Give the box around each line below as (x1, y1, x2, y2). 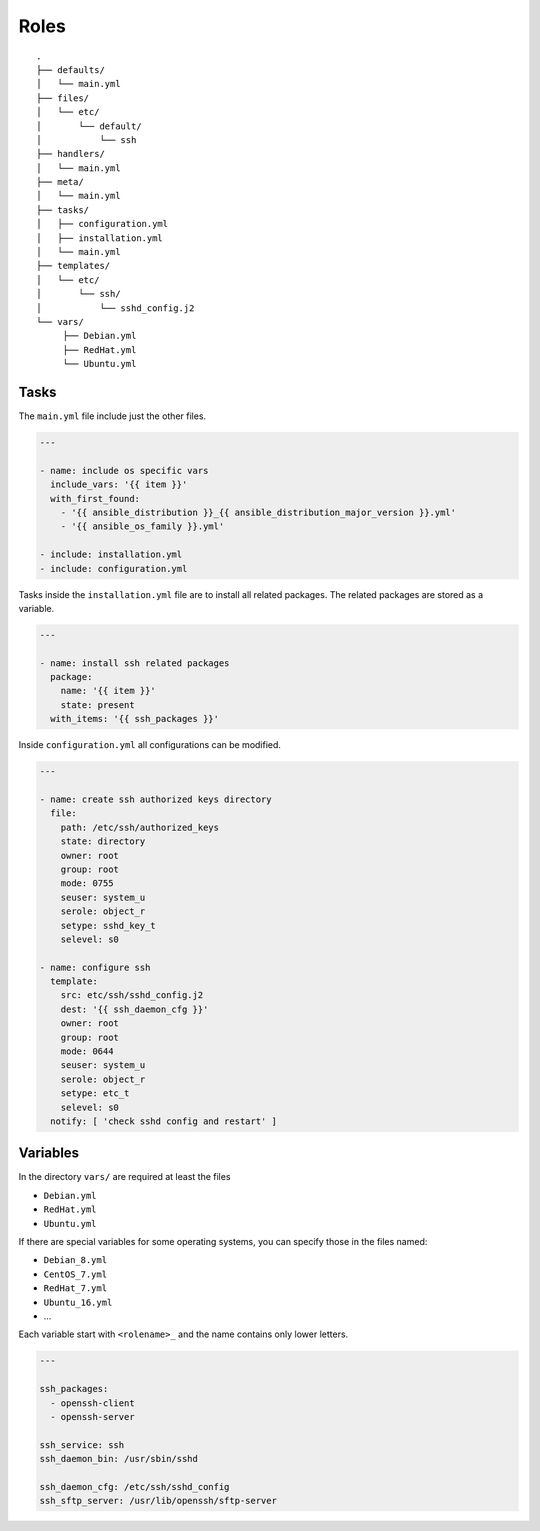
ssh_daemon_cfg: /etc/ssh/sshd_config (39, 1481, 230, 1492)
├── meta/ (36, 176, 84, 188)
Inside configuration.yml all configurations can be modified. (18, 739, 282, 751)
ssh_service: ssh (39, 1439, 125, 1450)
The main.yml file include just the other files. (18, 410, 207, 422)
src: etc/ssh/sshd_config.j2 (60, 990, 204, 1001)
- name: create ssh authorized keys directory (39, 794, 272, 805)
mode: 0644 (60, 1046, 114, 1057)
